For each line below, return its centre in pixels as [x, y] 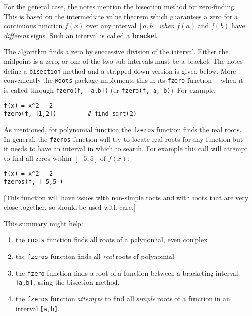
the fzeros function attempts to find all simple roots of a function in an [123, 299]
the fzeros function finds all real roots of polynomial [95, 256]
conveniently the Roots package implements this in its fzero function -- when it [124, 80]
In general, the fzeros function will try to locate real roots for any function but [124, 139]
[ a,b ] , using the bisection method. [68, 282]
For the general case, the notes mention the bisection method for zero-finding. [120, 6]
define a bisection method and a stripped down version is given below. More [120, 70]
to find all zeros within [38, 158]
